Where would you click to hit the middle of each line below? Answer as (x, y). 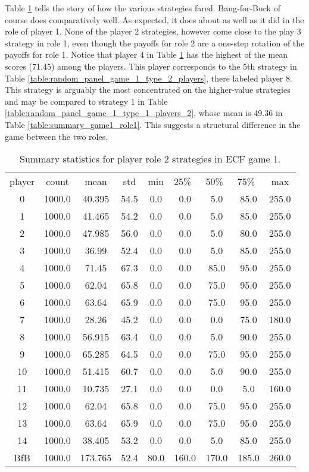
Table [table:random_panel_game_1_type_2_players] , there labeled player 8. (149, 78)
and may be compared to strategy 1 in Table (86, 101)
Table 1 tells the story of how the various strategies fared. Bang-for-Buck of (143, 8)
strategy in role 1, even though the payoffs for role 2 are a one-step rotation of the (155, 43)
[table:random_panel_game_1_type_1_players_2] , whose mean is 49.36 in (144, 113)
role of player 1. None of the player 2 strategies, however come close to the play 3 (153, 31)
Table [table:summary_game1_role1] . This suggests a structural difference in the (153, 124)
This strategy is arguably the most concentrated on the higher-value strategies (148, 90)
